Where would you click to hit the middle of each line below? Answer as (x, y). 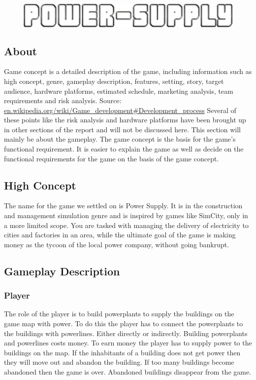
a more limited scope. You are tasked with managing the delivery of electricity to (126, 225)
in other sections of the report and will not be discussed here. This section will (122, 129)
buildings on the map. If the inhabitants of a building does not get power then (122, 352)
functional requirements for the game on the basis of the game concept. (112, 158)
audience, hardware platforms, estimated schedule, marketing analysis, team (119, 91)
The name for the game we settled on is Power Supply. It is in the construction (123, 206)
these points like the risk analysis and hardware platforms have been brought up (125, 120)
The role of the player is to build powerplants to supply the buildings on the (119, 314)
